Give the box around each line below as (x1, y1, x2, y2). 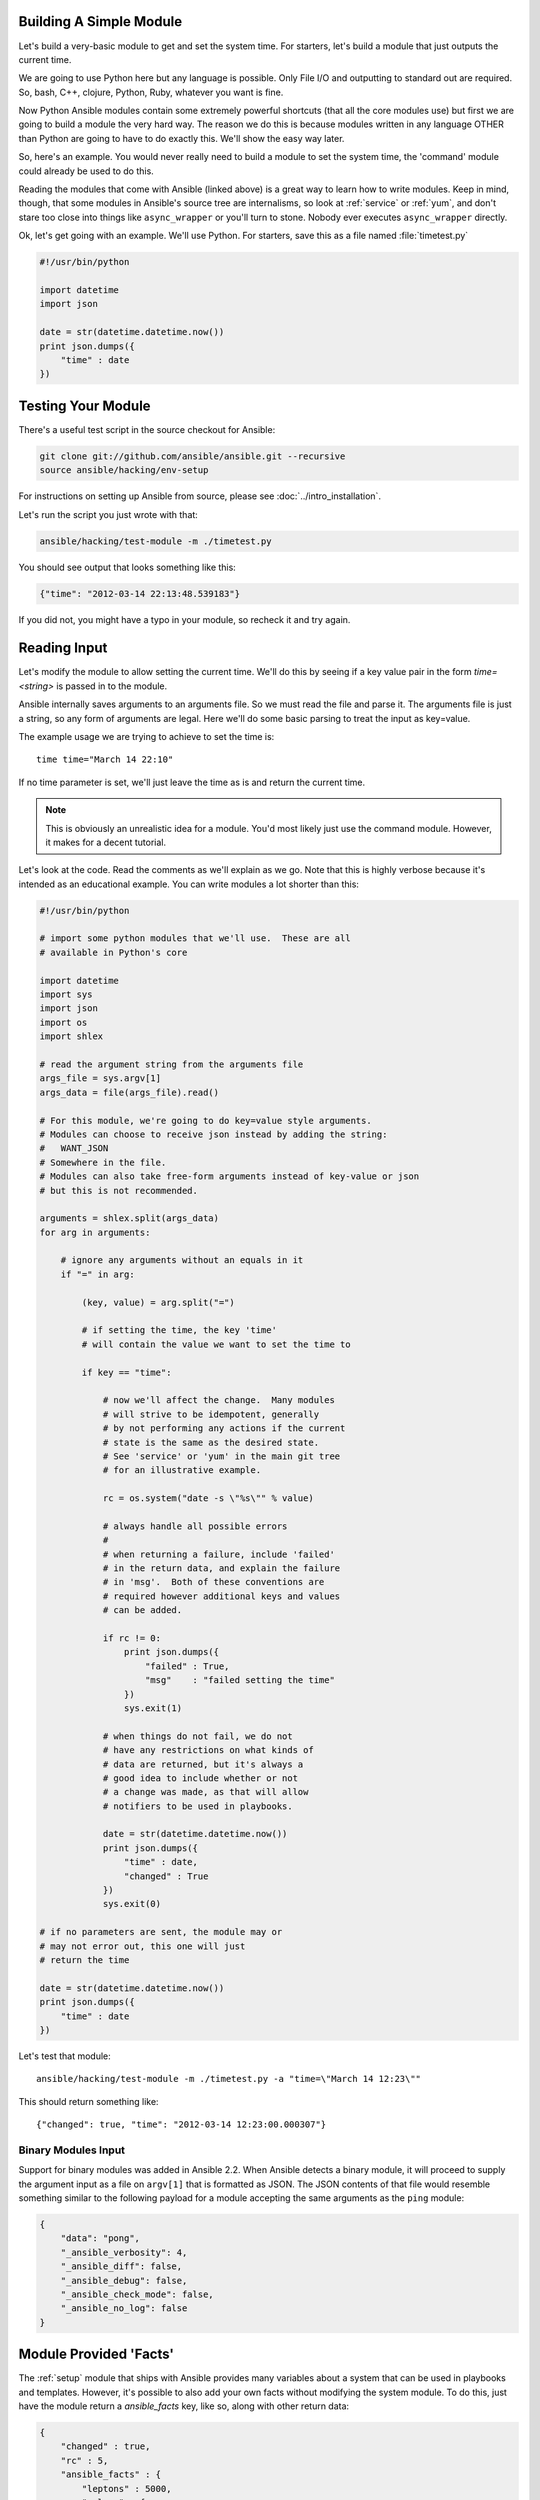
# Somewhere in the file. (39, 1156, 167, 1168)
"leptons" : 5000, (81, 2483, 172, 2494)
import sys (39, 989, 93, 1000)
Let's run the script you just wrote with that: (18, 508, 199, 520)
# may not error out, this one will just (39, 1940, 246, 1952)
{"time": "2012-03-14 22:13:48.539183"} (39, 588, 240, 599)
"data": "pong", (60, 2233, 140, 2244)
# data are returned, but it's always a (102, 1758, 304, 1770)
